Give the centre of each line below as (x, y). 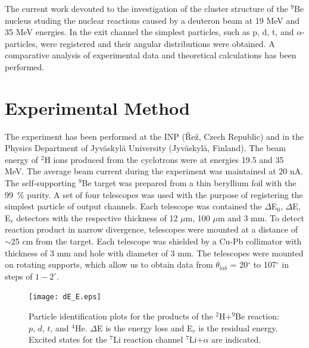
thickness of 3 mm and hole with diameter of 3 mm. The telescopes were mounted (154, 253)
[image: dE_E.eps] (65, 297)
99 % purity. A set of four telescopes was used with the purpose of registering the (154, 194)
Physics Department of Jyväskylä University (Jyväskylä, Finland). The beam (146, 148)
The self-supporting (40, 183)
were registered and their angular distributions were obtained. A (158, 43)
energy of (22, 159)
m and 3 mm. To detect (261, 217)
